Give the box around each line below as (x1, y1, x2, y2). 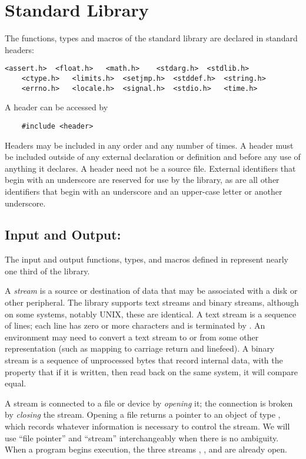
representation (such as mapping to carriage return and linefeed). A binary (5, 342, 275, 355)
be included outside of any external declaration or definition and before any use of (5, 150, 301, 163)
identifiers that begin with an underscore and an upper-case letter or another (5, 185, 282, 197)
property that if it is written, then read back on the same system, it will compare (5, 365, 298, 378)
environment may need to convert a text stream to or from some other (5, 330, 259, 343)
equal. (5, 377, 26, 389)
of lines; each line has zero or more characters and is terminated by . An (5, 319, 265, 332)
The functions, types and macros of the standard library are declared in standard (5, 32, 298, 44)
